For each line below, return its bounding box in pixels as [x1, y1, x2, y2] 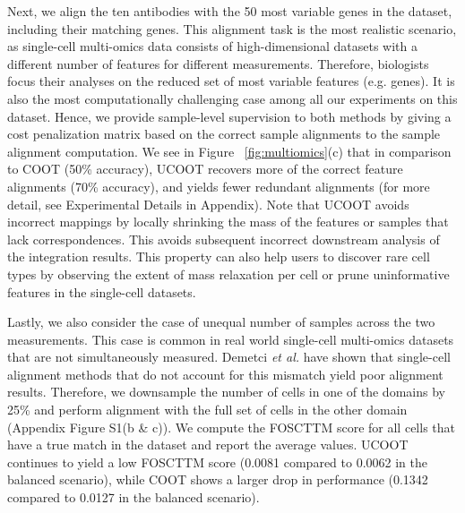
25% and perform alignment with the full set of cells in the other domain [7, 400, 408, 419]
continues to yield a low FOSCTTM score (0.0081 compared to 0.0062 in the [7, 452, 427, 471]
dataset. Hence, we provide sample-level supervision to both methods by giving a [7, 107, 452, 125]
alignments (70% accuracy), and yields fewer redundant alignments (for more [7, 176, 430, 195]
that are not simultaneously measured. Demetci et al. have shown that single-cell [7, 347, 451, 366]
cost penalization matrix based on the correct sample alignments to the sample [7, 124, 441, 143]
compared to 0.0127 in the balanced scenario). [7, 488, 260, 507]
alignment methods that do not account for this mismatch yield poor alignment [7, 364, 443, 383]
